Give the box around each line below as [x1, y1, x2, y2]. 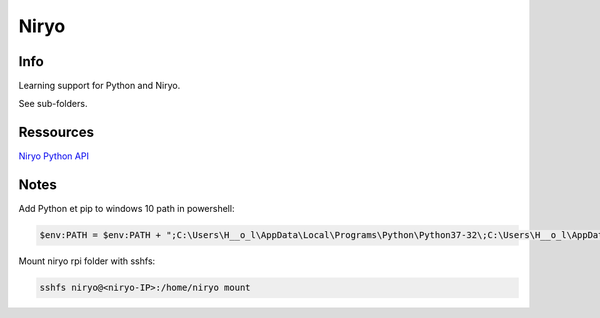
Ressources [18, 124, 95, 141]
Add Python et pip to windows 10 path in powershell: [18, 203, 235, 215]
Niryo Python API [18, 150, 90, 162]
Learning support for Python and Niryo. [18, 80, 181, 92]
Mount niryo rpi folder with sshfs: [18, 255, 156, 267]
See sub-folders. [18, 98, 88, 110]
